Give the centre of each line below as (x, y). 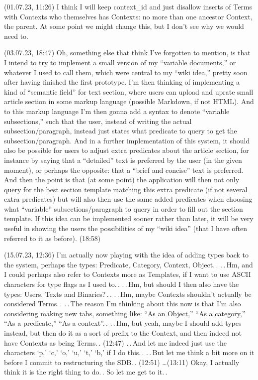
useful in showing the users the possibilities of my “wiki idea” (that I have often (126, 228)
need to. (16, 36)
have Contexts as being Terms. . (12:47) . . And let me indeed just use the (115, 342)
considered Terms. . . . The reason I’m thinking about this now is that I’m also (123, 304)
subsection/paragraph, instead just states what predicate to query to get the (121, 131)
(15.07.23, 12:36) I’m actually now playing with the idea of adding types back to (127, 255)
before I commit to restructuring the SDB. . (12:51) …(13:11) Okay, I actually (122, 362)
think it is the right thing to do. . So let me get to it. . (86, 372)
